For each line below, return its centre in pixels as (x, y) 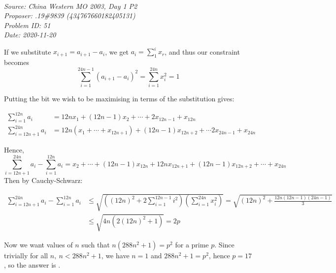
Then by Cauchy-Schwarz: (43, 180)
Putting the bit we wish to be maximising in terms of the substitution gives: (119, 98)
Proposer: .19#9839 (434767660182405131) (70, 15)
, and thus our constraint (202, 51)
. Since (224, 244)
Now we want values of (38, 244)
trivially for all (26, 255)
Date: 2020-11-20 (30, 35)
